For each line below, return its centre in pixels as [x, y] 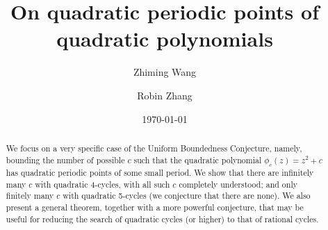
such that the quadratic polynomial [198, 159]
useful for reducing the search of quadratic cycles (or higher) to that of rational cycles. [162, 219]
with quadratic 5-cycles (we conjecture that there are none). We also [187, 196]
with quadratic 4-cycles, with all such [102, 184]
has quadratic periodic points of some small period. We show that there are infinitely [160, 172]
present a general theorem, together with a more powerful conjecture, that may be [155, 207]
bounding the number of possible [65, 159]
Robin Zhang [165, 95]
